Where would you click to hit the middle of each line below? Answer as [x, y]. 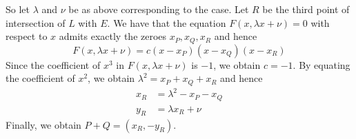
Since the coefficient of [53, 64]
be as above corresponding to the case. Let [159, 9]
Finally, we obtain [43, 124]
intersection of [36, 22]
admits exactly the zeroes [113, 36]
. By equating [322, 64]
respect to [27, 36]
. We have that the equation [167, 22]
